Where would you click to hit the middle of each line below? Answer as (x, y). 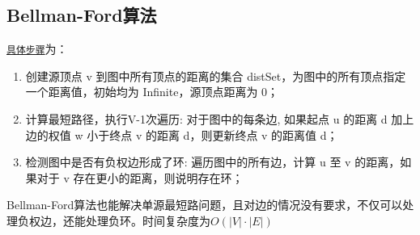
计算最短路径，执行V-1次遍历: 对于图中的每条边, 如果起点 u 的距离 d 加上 (220, 119)
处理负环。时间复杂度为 (148, 221)
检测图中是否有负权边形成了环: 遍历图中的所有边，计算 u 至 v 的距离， (213, 162)
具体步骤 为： (37, 49)
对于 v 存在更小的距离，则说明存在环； (140, 177)
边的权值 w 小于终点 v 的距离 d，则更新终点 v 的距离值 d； (182, 134)
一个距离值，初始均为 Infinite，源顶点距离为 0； (152, 92)
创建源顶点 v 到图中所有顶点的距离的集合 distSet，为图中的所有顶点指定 (216, 76)
